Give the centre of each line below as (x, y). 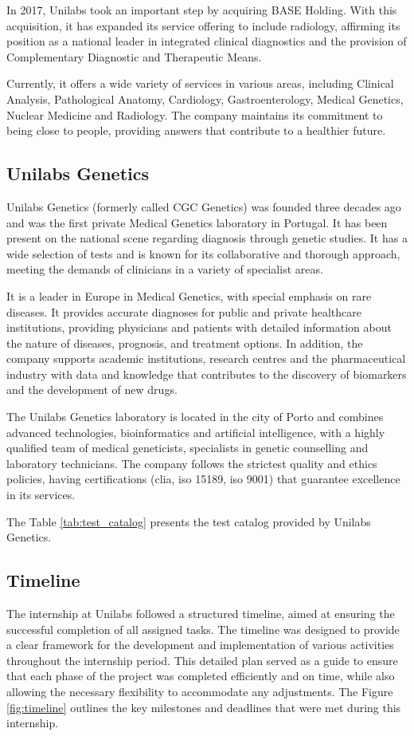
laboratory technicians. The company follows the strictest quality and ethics (192, 463)
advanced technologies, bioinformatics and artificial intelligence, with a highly (196, 432)
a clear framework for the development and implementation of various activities (200, 645)
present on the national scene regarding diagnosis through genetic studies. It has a (207, 238)
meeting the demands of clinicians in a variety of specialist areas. (165, 269)
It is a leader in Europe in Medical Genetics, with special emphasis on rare (189, 295)
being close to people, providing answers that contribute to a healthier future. (196, 130)
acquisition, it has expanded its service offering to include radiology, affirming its (203, 25)
